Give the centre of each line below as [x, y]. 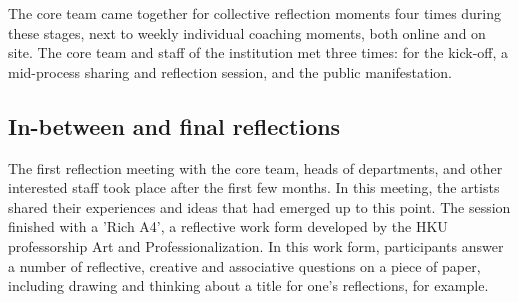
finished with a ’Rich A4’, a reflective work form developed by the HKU [228, 226]
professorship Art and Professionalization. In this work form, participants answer [256, 245]
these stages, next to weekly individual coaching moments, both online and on [247, 32]
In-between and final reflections [174, 125]
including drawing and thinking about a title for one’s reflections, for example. [248, 285]
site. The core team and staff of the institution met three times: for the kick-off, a [258, 52]
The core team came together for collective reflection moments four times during [255, 13]
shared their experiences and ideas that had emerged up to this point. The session [259, 206]
